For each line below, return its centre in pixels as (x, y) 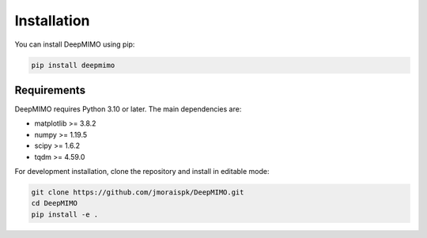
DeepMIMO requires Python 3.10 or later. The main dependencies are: (128, 109)
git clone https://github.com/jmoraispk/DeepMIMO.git (138, 192)
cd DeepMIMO (55, 203)
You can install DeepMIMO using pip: (75, 44)
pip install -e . (65, 214)
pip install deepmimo (73, 65)
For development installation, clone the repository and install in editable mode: (142, 171)
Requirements (50, 90)
